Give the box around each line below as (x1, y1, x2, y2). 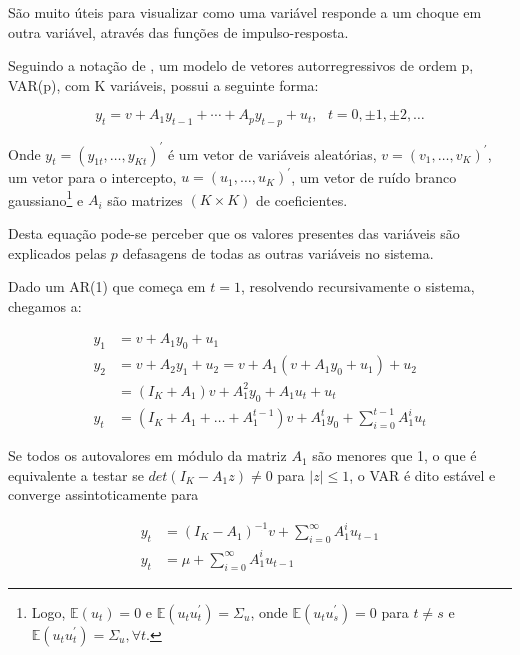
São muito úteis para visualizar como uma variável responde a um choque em (8, 2, 482, 22)
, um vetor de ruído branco (291, 166, 457, 187)
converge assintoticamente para (8, 484, 199, 505)
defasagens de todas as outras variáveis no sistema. (122, 242, 434, 263)
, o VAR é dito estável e (349, 464, 496, 485)
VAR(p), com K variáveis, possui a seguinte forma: (8, 74, 319, 95)
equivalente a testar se (8, 464, 144, 485)
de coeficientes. (255, 189, 348, 210)
